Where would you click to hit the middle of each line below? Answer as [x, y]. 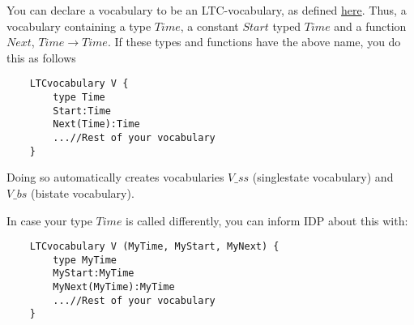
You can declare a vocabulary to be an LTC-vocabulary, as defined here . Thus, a [207, 10]
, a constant [209, 26]
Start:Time [82, 111]
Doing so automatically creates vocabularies [115, 177]
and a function [370, 26]
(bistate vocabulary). [83, 192]
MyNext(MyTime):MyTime [114, 287]
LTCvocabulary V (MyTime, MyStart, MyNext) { [154, 247]
